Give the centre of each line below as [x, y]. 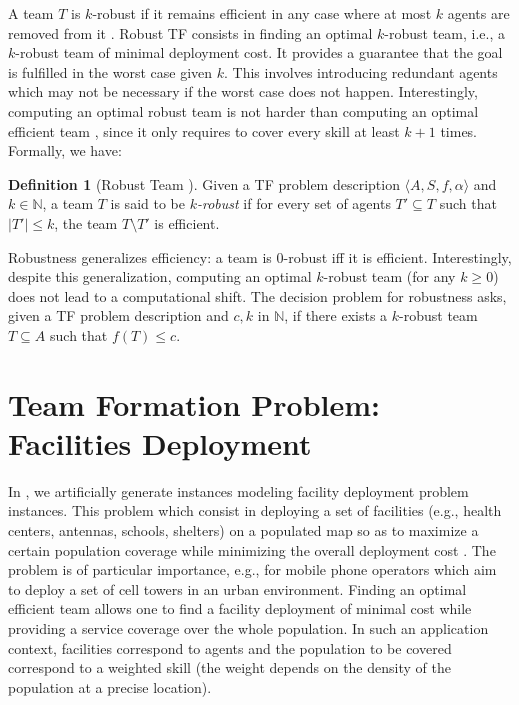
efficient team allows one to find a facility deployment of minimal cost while [240, 608]
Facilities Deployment [160, 442]
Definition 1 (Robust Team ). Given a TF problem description [204, 183]
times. [459, 130]
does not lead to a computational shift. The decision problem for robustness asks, [257, 295]
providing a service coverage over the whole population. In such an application [248, 627]
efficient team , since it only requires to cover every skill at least [204, 130]
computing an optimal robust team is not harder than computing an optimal [243, 110]
